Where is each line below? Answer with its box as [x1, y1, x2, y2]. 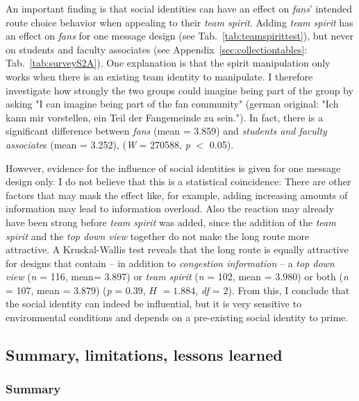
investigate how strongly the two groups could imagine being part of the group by [6, 83, 353, 97]
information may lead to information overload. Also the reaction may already [6, 201, 334, 216]
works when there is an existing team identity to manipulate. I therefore [6, 69, 313, 83]
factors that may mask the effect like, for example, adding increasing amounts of [6, 187, 348, 202]
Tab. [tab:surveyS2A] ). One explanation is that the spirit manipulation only [6, 56, 331, 70]
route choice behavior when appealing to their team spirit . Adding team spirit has [6, 15, 353, 29]
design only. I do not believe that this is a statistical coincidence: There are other [6, 174, 351, 189]
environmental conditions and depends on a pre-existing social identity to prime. [6, 310, 349, 325]
